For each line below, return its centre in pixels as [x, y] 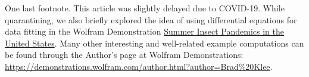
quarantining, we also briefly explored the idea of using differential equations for [151, 19]
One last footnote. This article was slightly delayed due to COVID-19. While [145, 8]
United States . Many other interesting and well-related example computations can [154, 43]
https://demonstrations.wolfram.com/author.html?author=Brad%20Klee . [139, 66]
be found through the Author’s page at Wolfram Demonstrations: [124, 55]
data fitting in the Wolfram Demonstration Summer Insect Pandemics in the [144, 31]
